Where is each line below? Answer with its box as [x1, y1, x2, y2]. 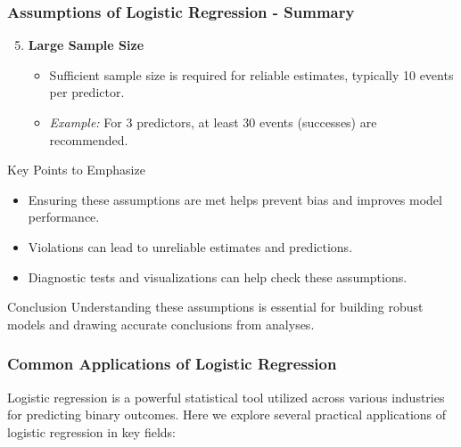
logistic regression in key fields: [7, 422, 176, 441]
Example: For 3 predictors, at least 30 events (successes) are [49, 113, 377, 131]
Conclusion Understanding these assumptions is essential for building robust [7, 297, 424, 316]
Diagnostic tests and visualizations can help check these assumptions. [28, 267, 407, 286]
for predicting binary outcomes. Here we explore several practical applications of [7, 405, 447, 424]
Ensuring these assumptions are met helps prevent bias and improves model [28, 190, 442, 208]
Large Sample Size [28, 36, 144, 54]
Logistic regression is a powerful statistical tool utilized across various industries [7, 387, 445, 406]
